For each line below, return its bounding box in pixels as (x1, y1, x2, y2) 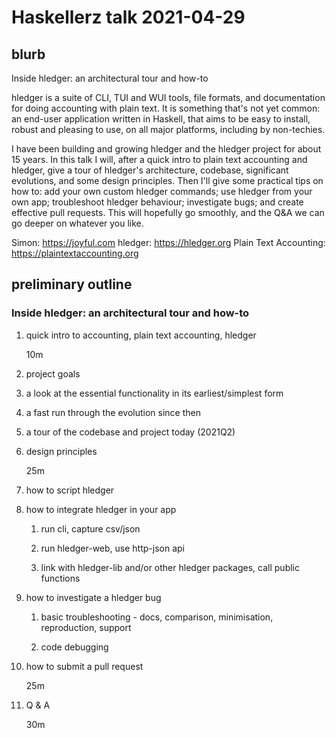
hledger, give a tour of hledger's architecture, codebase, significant (11, 164, 289, 176)
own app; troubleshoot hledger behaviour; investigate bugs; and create (11, 196, 304, 208)
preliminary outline (11, 276, 133, 293)
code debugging (40, 641, 109, 653)
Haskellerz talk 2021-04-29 (11, 6, 246, 29)
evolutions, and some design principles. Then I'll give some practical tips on (11, 175, 324, 186)
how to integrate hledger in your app (25, 503, 177, 515)
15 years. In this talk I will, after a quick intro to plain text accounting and (11, 154, 308, 165)
